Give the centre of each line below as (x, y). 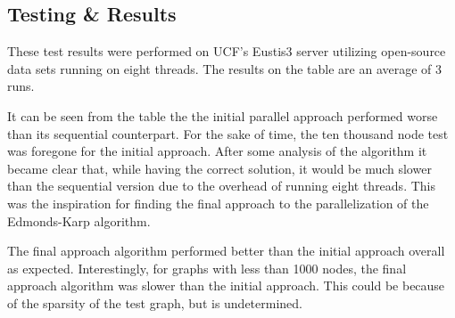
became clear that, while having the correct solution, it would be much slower (219, 168)
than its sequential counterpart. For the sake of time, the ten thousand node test (228, 133)
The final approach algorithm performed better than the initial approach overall (226, 251)
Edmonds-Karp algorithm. (79, 220)
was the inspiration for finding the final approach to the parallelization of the (218, 203)
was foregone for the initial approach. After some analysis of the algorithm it (217, 151)
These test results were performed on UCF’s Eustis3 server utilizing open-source (227, 51)
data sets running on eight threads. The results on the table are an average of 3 (225, 68)
